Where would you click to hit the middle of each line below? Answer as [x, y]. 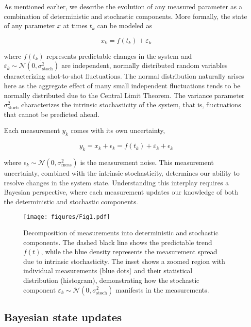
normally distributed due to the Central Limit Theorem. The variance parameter [124, 95]
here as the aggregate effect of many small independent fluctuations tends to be [122, 85]
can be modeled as [125, 25]
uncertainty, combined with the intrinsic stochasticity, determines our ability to [122, 172]
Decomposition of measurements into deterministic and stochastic [121, 232]
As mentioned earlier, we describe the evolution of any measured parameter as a [123, 6]
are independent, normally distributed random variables [144, 65]
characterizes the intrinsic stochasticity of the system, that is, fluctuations [131, 105]
